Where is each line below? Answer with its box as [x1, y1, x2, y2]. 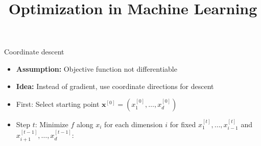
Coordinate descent [4, 46, 64, 57]
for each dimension [104, 119, 163, 129]
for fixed [170, 119, 196, 129]
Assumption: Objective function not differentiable [16, 63, 177, 74]
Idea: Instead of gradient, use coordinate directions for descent [16, 80, 214, 91]
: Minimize [35, 119, 68, 129]
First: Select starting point [16, 99, 100, 109]
